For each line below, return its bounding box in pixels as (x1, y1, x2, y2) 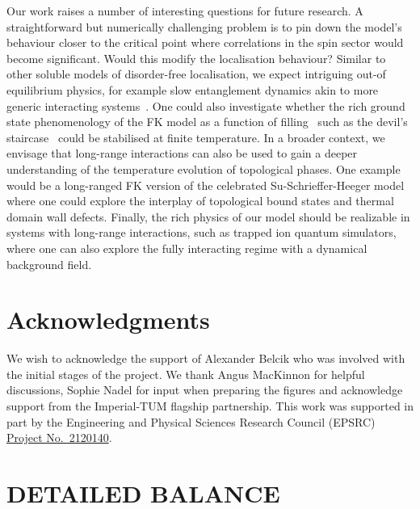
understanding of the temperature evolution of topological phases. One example (6, 160, 401, 177)
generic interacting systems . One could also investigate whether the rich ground (6, 97, 405, 114)
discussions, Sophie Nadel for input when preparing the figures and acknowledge (6, 381, 403, 398)
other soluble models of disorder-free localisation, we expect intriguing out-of (6, 65, 386, 82)
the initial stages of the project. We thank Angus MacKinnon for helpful (6, 365, 365, 382)
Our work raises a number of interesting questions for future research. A (6, 2, 363, 19)
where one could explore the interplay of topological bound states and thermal (6, 192, 394, 209)
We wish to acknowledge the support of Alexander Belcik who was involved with (6, 350, 405, 367)
